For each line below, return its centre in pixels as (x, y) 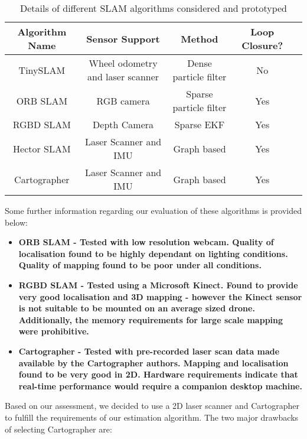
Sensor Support (123, 38)
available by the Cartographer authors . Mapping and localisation (153, 362)
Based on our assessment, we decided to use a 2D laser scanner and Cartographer (152, 406)
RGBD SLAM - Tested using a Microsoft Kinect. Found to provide (158, 284)
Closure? (262, 45)
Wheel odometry (123, 63)
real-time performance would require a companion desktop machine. (160, 386)
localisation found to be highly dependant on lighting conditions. (153, 253)
